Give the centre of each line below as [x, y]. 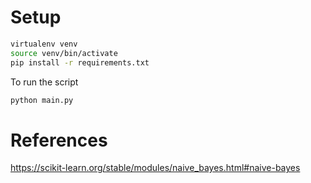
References [59, 140]
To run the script [44, 82]
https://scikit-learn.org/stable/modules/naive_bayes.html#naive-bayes [155, 168]
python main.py [42, 100]
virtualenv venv [44, 44]
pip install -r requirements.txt [80, 62]
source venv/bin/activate [64, 53]
